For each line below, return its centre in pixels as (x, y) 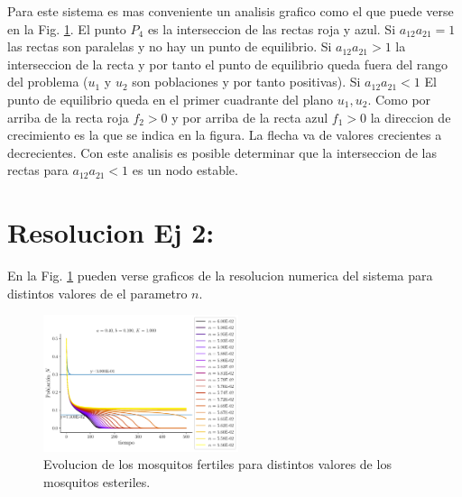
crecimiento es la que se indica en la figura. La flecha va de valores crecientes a (225, 135)
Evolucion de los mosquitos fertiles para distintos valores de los (217, 464)
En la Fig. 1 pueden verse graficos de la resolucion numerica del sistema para (220, 276)
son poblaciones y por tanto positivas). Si (246, 82)
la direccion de (411, 117)
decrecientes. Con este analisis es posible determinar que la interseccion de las (222, 152)
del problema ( (48, 82)
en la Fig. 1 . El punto (67, 28)
